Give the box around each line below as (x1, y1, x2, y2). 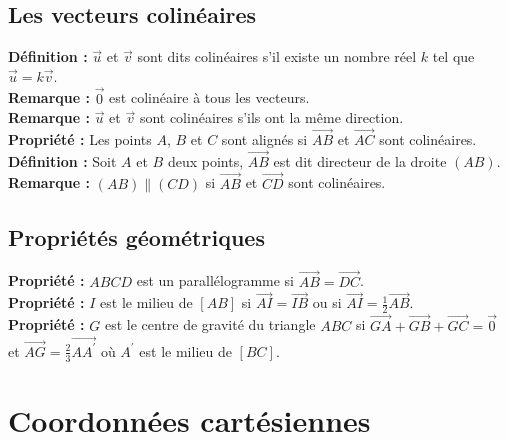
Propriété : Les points (8, 129, 152, 150)
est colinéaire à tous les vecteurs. (109, 87, 310, 108)
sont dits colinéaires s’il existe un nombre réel (137, 46, 417, 67)
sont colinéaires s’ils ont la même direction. (139, 107, 404, 128)
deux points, (167, 150, 244, 171)
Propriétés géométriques (8, 221, 265, 252)
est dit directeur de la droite (273, 150, 447, 171)
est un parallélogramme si (136, 270, 295, 291)
